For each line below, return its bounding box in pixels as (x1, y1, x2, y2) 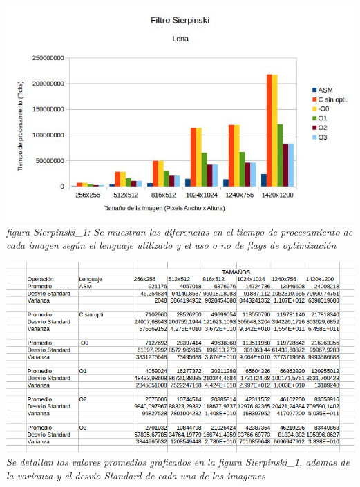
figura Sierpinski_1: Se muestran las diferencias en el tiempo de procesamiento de (6, 224, 353, 238)
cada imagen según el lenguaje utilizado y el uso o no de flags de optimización (6, 238, 337, 252)
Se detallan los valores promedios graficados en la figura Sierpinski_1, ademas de (6, 455, 350, 469)
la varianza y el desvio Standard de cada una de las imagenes (6, 468, 266, 482)
